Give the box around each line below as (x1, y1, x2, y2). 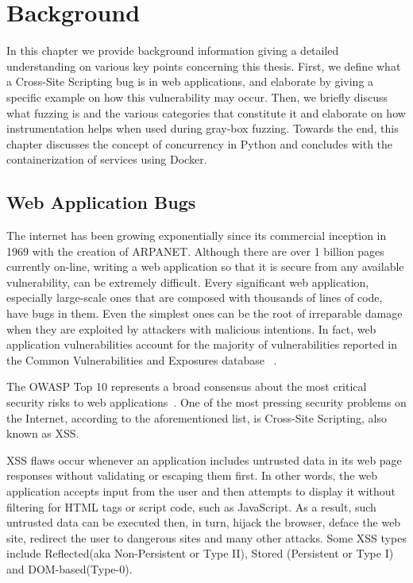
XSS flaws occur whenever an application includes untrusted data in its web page (6, 451, 402, 468)
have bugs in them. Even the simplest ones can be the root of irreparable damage (6, 305, 403, 322)
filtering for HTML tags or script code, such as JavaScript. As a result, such (6, 498, 376, 515)
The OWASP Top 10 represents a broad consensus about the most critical (6, 378, 367, 395)
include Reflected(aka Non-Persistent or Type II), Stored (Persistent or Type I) (6, 545, 394, 562)
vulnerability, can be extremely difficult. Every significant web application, (6, 273, 369, 290)
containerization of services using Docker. (6, 151, 207, 168)
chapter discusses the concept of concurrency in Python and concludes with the (6, 135, 393, 152)
